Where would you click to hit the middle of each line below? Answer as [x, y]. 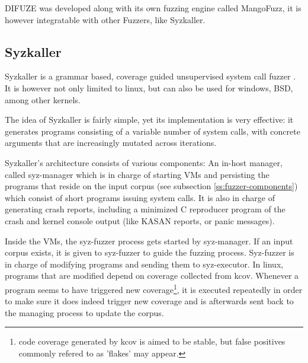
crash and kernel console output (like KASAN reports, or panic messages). [140, 220]
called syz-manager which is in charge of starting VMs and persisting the [137, 174]
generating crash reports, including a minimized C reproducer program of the [145, 209]
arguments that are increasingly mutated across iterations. [111, 143]
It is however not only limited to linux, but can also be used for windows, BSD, [149, 87]
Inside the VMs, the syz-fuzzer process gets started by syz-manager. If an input [149, 241]
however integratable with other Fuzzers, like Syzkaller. [105, 19]
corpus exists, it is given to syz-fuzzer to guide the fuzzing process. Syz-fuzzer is [150, 252]
